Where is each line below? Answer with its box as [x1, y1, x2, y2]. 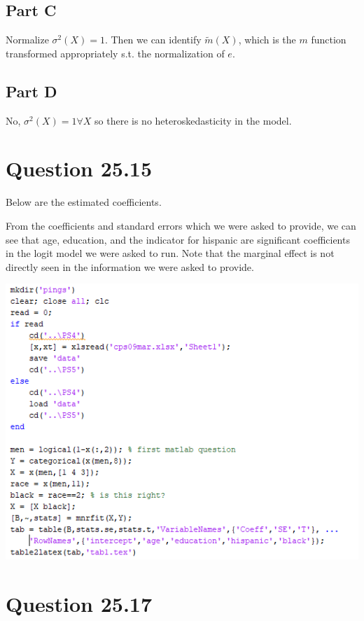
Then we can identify [111, 32, 202, 47]
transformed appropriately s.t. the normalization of [6, 46, 225, 60]
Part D [6, 80, 57, 102]
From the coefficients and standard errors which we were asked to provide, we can [6, 218, 356, 232]
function [311, 32, 346, 47]
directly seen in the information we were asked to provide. [6, 259, 254, 274]
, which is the [238, 32, 296, 47]
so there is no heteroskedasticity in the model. [94, 113, 292, 127]
